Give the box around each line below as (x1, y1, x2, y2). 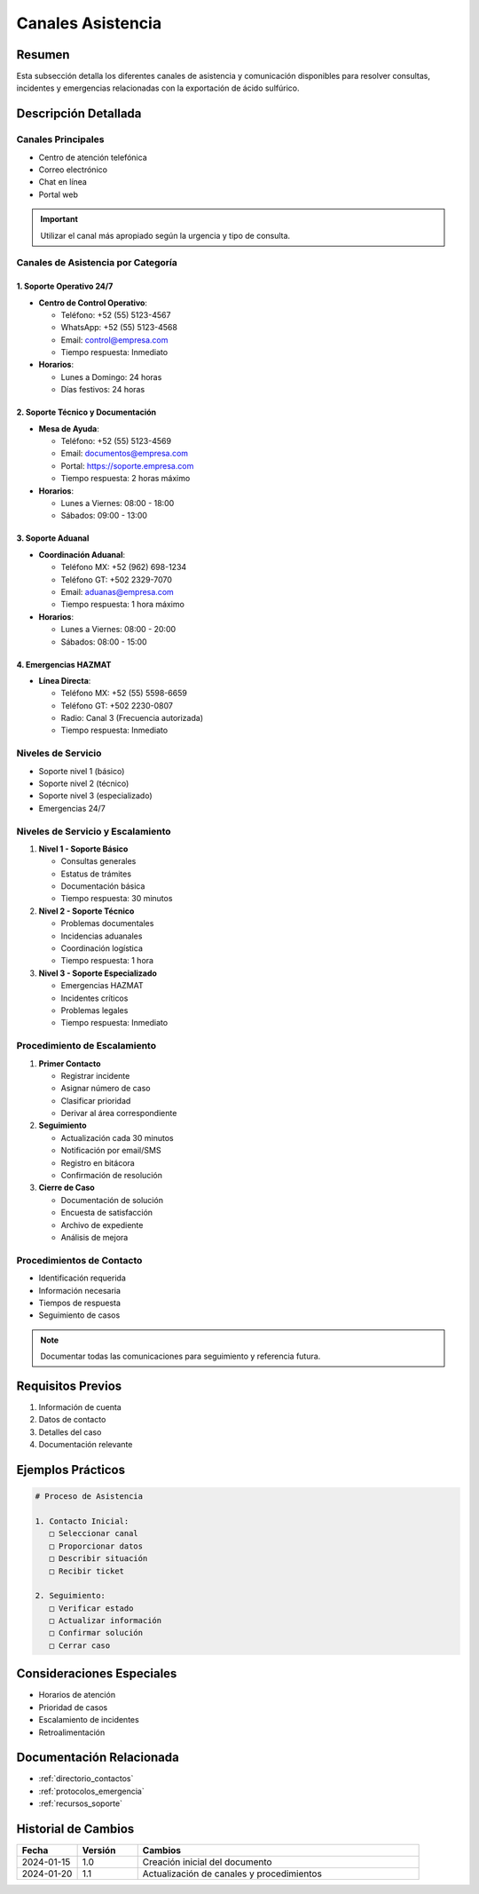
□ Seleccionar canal (49, 1528, 139, 1539)
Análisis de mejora (60, 1232, 129, 1242)
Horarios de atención (38, 1690, 115, 1700)
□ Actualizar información (49, 1616, 162, 1626)
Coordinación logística (60, 943, 144, 954)
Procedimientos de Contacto (16, 1254, 143, 1266)
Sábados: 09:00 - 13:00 (60, 511, 148, 521)
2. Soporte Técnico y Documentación (16, 407, 157, 417)
